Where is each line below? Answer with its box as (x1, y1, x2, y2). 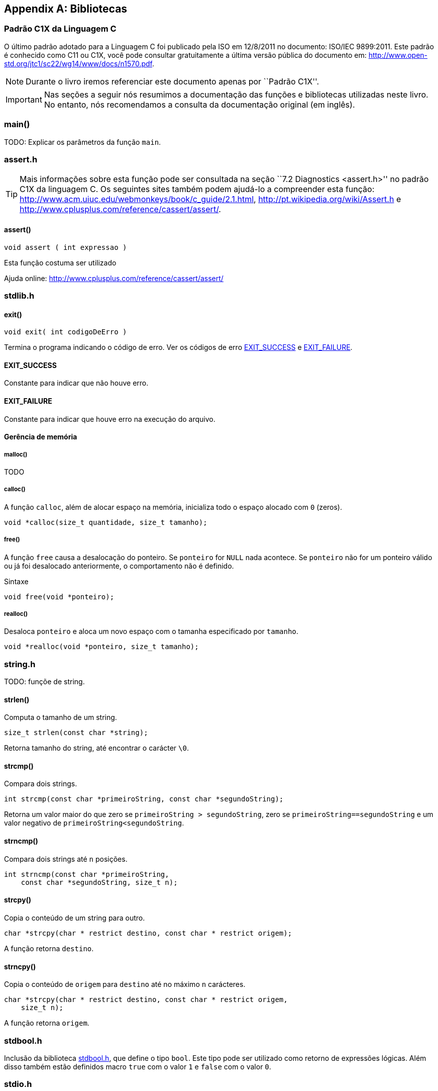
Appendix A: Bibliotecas (4, 3, 128, 15)
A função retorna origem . (4, 1019, 89, 1028)
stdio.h (4, 1079, 32, 1089)
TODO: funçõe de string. (4, 677, 85, 686)
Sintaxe (4, 577, 29, 586)
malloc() (4, 450, 28, 458)
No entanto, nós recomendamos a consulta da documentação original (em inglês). (44, 99, 355, 110)
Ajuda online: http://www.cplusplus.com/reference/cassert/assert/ (4, 274, 224, 283)
